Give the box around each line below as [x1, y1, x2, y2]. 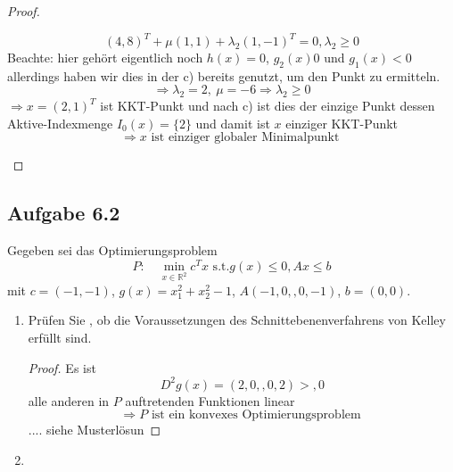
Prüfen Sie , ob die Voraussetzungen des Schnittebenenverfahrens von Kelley [28, 311, 446, 329]
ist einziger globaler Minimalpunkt [151, 131, 340, 145]
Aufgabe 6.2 [7, 199, 120, 227]
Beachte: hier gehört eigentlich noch [7, 48, 203, 67]
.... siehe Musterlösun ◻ [28, 420, 161, 439]
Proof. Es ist [28, 358, 96, 377]
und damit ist [195, 113, 270, 132]
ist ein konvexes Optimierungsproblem [151, 409, 361, 422]
